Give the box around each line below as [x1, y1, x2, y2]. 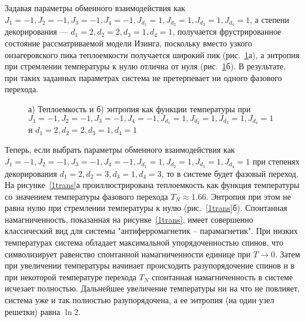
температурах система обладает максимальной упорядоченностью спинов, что [5, 236, 283, 249]
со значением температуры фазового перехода [5, 190, 168, 202]
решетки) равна [5, 305, 61, 317]
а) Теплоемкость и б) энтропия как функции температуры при [28, 103, 251, 115]
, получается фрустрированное [172, 25, 281, 38]
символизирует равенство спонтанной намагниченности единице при [5, 247, 251, 260]
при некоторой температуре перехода [5, 270, 137, 283]
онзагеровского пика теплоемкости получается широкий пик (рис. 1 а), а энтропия [5, 48, 300, 61]
